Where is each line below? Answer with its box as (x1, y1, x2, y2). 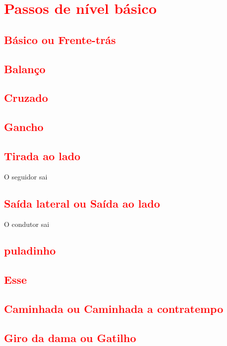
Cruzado (4, 90, 48, 105)
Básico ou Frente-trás (4, 32, 116, 47)
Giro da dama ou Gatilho (4, 330, 136, 345)
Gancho (4, 119, 44, 134)
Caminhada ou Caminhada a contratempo (4, 301, 224, 316)
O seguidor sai (4, 171, 48, 181)
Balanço (4, 61, 46, 76)
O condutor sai (4, 218, 50, 229)
